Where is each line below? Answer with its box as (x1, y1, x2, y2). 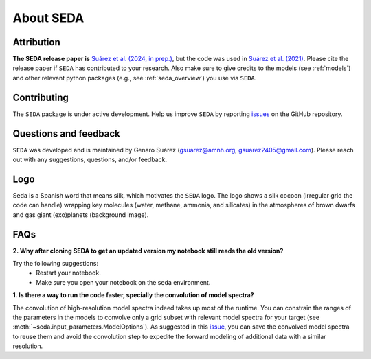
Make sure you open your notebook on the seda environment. (36, 278, 211, 286)
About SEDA (12, 10, 85, 25)
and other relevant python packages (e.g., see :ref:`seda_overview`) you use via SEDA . (12, 73, 257, 82)
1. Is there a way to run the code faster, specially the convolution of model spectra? (12, 291, 254, 299)
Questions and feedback (12, 128, 120, 139)
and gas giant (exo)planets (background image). (12, 210, 149, 219)
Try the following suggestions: (12, 259, 99, 268)
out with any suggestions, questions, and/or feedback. (12, 155, 168, 164)
